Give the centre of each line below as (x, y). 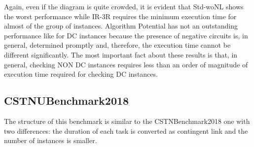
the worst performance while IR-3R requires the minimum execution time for (120, 16)
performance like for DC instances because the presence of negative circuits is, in (126, 35)
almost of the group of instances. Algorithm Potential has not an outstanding (121, 26)
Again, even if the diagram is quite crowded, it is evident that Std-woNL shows (124, 6)
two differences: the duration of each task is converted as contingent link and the (126, 131)
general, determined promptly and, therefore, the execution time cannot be (117, 45)
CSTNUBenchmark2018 (67, 101)
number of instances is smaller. (51, 140)
